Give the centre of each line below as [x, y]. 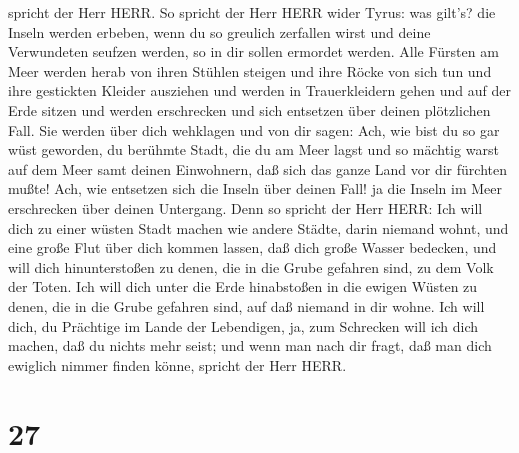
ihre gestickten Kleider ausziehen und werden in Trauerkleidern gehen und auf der [259, 90]
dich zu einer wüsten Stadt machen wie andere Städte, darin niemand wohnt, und [258, 227]
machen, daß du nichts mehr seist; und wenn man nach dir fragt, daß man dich [250, 345]
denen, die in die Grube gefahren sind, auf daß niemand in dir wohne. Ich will [246, 305]
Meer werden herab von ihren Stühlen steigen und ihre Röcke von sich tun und [250, 70]
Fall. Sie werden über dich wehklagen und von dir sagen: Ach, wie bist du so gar [254, 129]
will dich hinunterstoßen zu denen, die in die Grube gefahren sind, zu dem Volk [251, 266]
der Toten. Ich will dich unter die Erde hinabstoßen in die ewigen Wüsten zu [243, 286]
